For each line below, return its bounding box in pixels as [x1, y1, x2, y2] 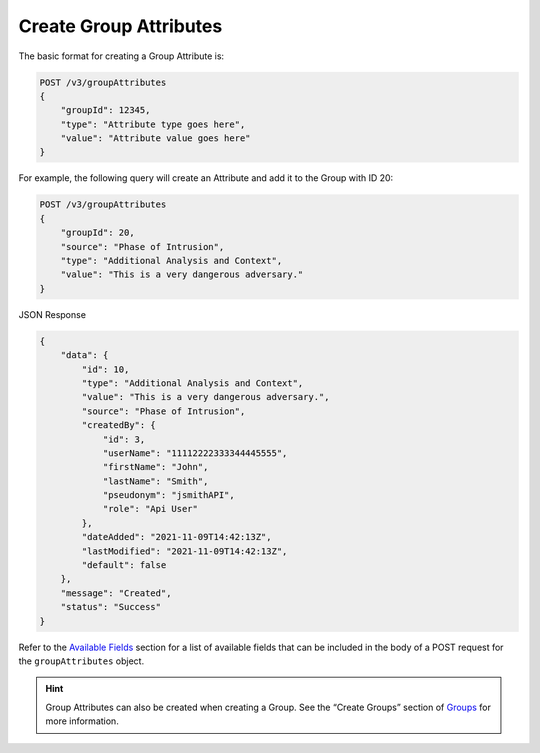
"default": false [81, 560, 167, 571]
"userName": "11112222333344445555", [102, 447, 288, 459]
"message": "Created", [60, 587, 172, 599]
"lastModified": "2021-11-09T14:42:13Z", [81, 545, 288, 557]
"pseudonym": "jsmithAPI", [102, 490, 235, 501]
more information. [45, 715, 119, 727]
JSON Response [18, 308, 87, 320]
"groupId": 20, [60, 227, 135, 239]
